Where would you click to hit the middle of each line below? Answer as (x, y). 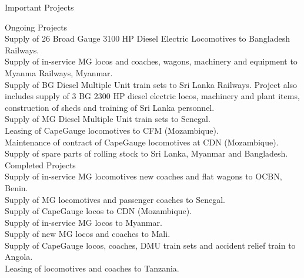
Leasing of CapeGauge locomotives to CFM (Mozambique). (112, 130)
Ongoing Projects (36, 27)
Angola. (19, 257)
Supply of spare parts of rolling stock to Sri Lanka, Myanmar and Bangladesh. (146, 153)
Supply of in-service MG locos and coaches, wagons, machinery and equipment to (151, 61)
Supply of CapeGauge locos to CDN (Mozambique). (98, 211)
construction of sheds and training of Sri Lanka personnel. (110, 107)
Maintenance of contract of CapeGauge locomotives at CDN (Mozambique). (142, 142)
